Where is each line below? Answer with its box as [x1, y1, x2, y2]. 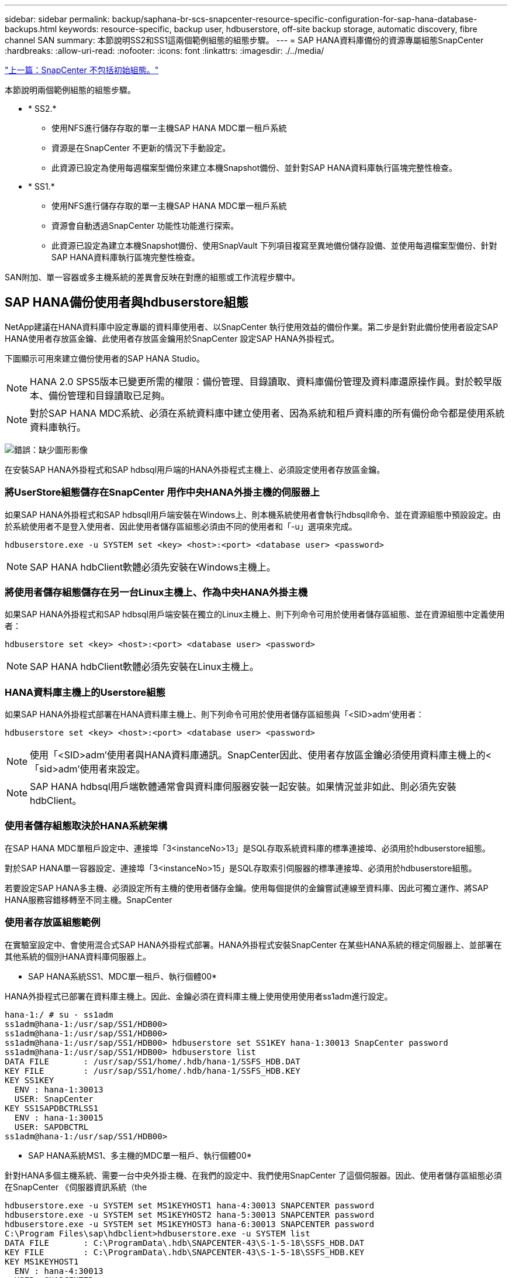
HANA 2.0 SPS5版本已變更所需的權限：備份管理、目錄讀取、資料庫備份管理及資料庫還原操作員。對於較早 [30, 375, 493, 387]
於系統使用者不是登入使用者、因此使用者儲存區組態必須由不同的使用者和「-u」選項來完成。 [5, 521, 357, 531]
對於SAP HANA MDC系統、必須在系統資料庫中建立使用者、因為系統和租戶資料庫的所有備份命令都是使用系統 [30, 407, 505, 419]
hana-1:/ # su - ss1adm [5, 1009, 113, 1019]
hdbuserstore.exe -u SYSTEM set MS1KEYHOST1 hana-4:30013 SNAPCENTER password [5, 1200, 375, 1210]
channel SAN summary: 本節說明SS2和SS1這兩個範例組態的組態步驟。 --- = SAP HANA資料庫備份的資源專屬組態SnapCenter [5, 35, 484, 45]
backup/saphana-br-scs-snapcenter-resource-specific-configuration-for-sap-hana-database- [112, 14, 478, 24]
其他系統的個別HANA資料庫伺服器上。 [5, 951, 151, 961]
